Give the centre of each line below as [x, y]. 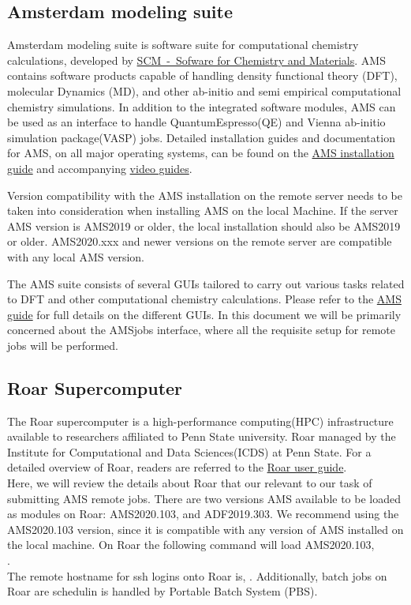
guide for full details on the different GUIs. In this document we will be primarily [204, 314]
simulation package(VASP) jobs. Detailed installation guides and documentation [201, 137]
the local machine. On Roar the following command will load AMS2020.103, [191, 545]
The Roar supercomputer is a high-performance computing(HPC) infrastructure [200, 421]
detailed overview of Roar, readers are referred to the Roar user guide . [177, 467]
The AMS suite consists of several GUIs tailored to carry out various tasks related [206, 283]
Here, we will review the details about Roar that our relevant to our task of [190, 483]
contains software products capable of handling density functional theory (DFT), [202, 75]
